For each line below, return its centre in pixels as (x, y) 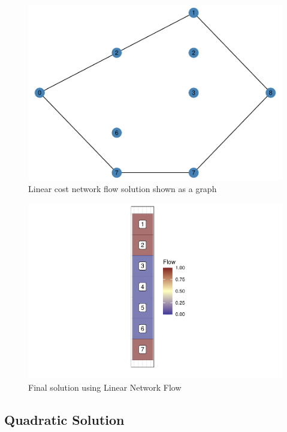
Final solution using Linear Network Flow (105, 387)
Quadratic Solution (64, 419)
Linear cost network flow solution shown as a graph (123, 189)
